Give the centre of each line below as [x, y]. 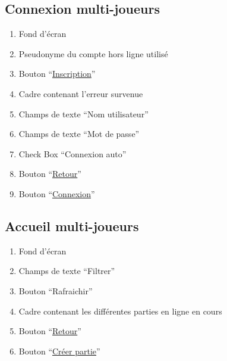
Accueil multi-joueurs [72, 225]
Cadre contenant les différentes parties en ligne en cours [120, 311]
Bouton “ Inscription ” [57, 74]
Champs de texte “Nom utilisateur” [83, 113]
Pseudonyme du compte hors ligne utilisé [93, 53]
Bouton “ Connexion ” [57, 193]
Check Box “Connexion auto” [72, 153]
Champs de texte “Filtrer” [67, 271]
